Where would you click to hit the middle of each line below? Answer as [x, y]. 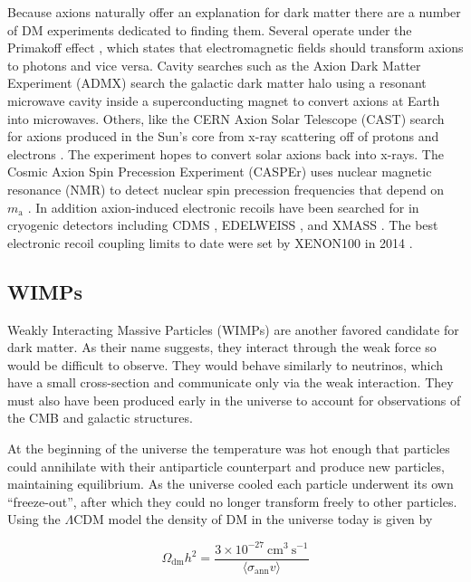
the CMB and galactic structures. [100, 418]
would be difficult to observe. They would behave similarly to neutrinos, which [226, 364]
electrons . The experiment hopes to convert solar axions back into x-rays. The [226, 153]
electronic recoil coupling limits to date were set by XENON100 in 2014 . [210, 242]
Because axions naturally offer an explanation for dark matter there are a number [234, 12]
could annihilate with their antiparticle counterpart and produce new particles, [226, 466]
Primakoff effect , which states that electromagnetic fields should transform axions [235, 48]
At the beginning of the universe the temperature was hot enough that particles [229, 448]
